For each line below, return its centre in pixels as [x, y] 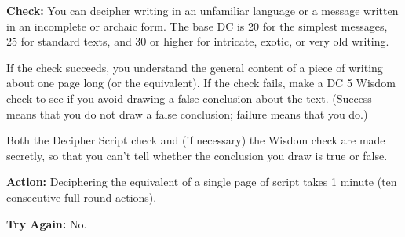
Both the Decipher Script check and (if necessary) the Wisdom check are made [196, 140]
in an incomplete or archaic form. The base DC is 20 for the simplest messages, [197, 26]
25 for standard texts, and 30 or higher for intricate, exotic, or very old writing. [198, 41]
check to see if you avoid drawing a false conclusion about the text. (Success [189, 98]
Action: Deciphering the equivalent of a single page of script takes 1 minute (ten [202, 182]
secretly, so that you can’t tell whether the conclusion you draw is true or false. [197, 155]
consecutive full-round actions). [82, 197]
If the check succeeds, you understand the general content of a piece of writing [195, 67]
